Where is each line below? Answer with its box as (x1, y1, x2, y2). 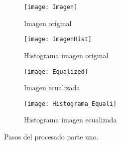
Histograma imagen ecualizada (24, 114, 117, 125)
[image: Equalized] (24, 68, 88, 75)
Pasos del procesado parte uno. (4, 131, 99, 141)
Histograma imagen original (24, 50, 109, 60)
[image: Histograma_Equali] (24, 100, 117, 107)
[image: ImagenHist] (24, 36, 92, 43)
